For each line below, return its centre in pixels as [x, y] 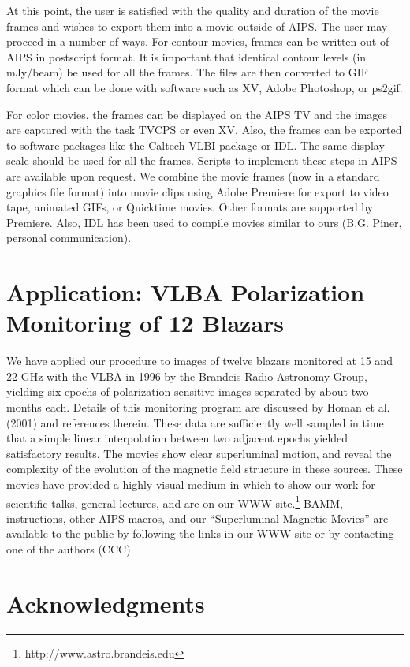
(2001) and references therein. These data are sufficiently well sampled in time [195, 422]
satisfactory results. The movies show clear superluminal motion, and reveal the [199, 453]
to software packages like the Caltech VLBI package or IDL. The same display [196, 145]
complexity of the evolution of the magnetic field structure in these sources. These [205, 469]
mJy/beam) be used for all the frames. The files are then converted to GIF [187, 72]
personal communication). [69, 238]
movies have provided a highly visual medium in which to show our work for [191, 484]
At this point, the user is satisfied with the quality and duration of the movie [193, 10]
